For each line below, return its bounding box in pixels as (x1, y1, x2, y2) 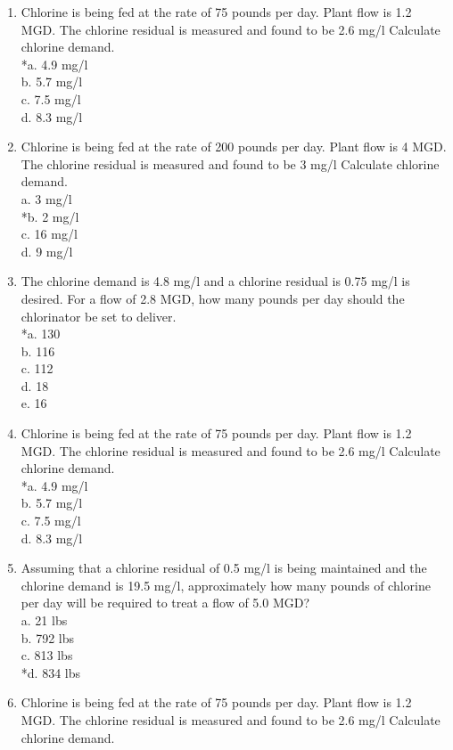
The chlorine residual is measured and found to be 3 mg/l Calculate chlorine (21, 154, 440, 173)
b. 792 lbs (21, 628, 74, 647)
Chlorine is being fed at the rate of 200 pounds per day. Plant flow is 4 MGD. (21, 137, 447, 156)
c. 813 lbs (21, 646, 73, 664)
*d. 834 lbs (21, 663, 80, 681)
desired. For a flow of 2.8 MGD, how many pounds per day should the (21, 289, 405, 307)
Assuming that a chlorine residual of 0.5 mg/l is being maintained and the (21, 558, 427, 577)
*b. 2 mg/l (21, 207, 79, 225)
